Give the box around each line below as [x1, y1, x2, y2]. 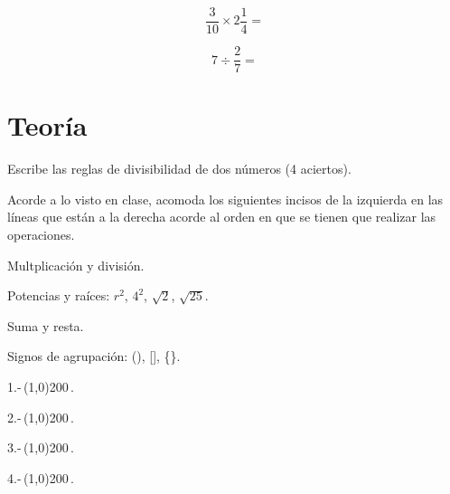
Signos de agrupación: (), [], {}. [7, 347, 181, 366]
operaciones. [7, 225, 75, 244]
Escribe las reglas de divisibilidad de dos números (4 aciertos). [7, 159, 352, 178]
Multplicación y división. [7, 255, 145, 274]
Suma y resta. [7, 316, 84, 335]
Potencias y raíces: [7, 286, 110, 305]
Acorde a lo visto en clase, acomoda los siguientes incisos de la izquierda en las [7, 189, 444, 208]
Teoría [7, 107, 88, 144]
